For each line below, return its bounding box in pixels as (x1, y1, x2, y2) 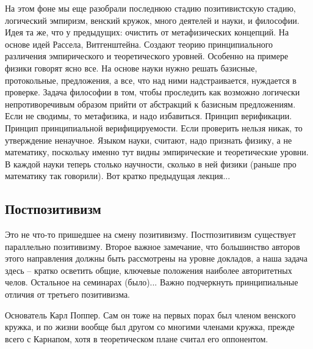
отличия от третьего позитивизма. (5, 288, 130, 301)
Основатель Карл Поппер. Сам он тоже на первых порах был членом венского (5, 308, 296, 321)
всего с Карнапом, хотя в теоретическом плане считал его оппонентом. (5, 332, 268, 345)
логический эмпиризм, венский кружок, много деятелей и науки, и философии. (5, 13, 300, 26)
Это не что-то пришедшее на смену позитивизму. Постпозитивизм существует (5, 228, 296, 241)
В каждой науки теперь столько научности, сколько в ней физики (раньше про (5, 157, 297, 170)
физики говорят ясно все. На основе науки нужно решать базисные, (5, 61, 257, 74)
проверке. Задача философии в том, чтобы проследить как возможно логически (5, 86, 300, 98)
